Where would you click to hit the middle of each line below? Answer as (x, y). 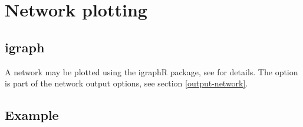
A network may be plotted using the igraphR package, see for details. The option (151, 71)
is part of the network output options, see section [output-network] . (126, 83)
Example (32, 115)
